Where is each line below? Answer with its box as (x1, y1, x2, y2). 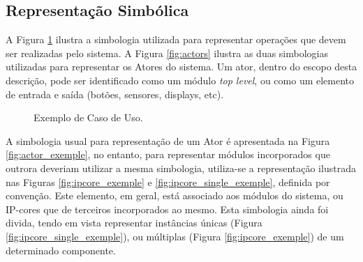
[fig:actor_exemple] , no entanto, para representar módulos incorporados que (6, 147, 330, 162)
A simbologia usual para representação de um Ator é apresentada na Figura (6, 133, 330, 148)
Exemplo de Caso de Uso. (34, 110, 143, 125)
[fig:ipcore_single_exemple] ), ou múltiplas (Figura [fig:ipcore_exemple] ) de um (6, 229, 344, 243)
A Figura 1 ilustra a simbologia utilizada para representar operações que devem (6, 32, 346, 47)
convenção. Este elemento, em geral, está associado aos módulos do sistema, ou (6, 188, 343, 203)
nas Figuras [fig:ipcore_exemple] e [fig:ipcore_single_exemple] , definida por (6, 174, 330, 189)
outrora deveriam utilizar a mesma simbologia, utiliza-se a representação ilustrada (6, 160, 356, 175)
